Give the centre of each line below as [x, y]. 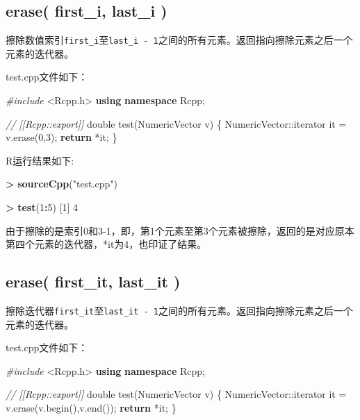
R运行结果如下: [40, 160]
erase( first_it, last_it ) [93, 282]
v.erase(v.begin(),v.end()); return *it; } [91, 408]
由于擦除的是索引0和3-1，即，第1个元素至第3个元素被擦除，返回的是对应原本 [180, 230]
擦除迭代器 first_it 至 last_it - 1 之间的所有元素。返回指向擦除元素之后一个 [180, 310]
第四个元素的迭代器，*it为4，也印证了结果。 [106, 244]
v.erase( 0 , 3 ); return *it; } [62, 137]
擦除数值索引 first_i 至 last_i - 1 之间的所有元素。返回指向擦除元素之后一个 [179, 40]
